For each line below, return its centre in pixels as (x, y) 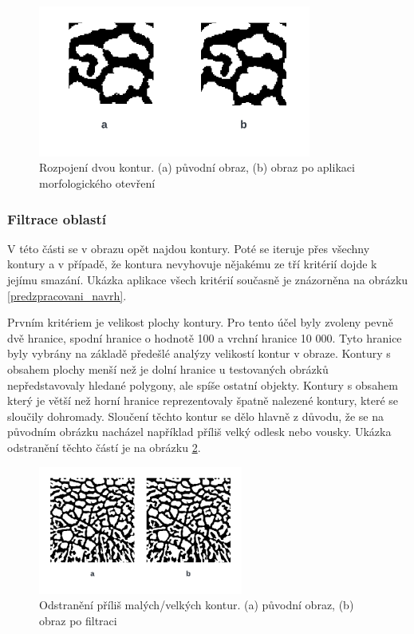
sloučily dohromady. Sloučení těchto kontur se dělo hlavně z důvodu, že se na (196, 416)
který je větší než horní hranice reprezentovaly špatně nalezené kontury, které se (203, 400)
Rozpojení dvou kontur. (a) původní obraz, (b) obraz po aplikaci (197, 167)
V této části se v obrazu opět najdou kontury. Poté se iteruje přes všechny (189, 248)
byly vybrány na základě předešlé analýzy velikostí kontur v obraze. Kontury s (199, 353)
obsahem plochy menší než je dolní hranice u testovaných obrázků (168, 369)
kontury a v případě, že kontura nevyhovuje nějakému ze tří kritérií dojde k (192, 264)
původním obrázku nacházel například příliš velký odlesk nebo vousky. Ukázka (199, 432)
